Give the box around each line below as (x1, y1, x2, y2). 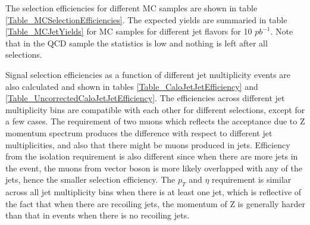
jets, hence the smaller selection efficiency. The (5, 173, 176, 186)
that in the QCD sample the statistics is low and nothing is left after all (5, 36, 268, 49)
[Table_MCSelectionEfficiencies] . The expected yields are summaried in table (5, 13, 287, 26)
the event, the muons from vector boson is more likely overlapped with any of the (5, 161, 302, 174)
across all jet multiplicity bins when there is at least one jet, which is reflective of (5, 186, 302, 198)
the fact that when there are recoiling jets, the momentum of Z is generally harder (5, 197, 305, 210)
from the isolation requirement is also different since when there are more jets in (5, 150, 298, 162)
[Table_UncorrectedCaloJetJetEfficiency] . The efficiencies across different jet (5, 92, 285, 104)
